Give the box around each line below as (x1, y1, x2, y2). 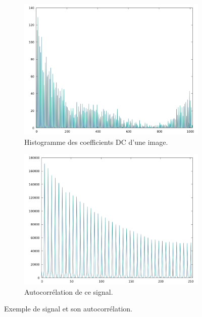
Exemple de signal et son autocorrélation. (4, 303, 132, 314)
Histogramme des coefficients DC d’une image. (24, 136, 168, 147)
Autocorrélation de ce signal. (24, 286, 113, 297)
